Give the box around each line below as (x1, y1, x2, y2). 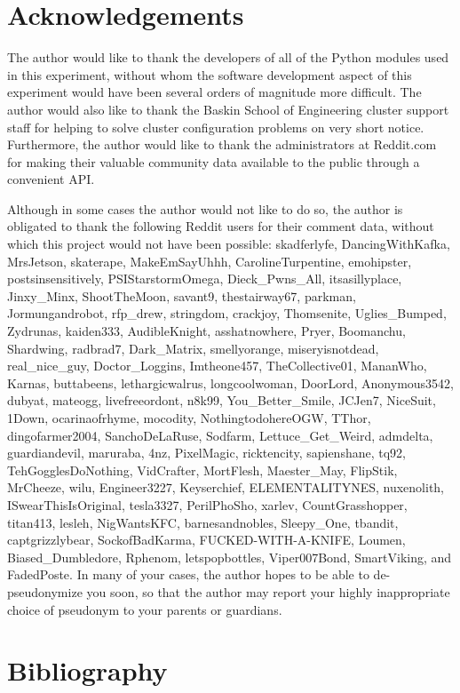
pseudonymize (7, 582, 83, 601)
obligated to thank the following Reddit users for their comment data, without (7, 217, 434, 235)
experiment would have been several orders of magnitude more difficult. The (7, 83, 422, 101)
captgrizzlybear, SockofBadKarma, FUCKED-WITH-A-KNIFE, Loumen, (7, 530, 406, 549)
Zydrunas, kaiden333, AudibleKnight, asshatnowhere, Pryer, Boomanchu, (7, 322, 406, 340)
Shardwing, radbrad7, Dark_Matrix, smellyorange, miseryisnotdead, (7, 339, 379, 357)
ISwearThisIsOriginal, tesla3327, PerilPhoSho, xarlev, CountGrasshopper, (7, 495, 408, 514)
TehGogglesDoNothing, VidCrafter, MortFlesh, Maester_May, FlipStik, (7, 460, 398, 479)
